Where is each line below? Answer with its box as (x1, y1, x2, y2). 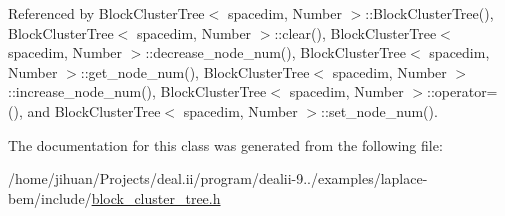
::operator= (427, 81, 498, 102)
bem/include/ (8, 187, 92, 208)
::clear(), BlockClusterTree (274, 22, 437, 43)
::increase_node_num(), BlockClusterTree (8, 81, 267, 102)
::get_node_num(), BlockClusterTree (80, 61, 310, 82)
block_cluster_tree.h (91, 187, 221, 208)
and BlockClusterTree (27, 100, 161, 121)
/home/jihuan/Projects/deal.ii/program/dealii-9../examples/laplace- (8, 168, 428, 189)
